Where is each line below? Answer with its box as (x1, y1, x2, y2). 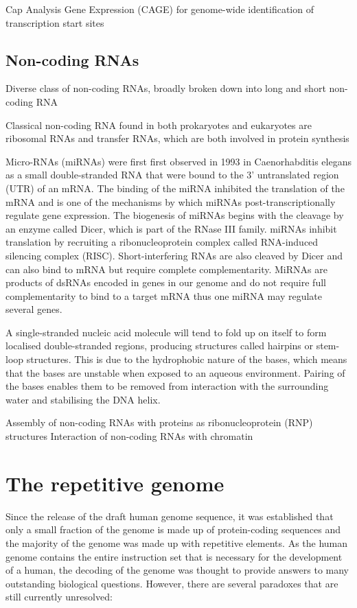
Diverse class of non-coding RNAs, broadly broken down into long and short (5, 81, 326, 95)
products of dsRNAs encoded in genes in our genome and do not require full (5, 275, 326, 290)
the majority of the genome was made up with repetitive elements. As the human (5, 535, 348, 550)
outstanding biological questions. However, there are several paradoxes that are (5, 576, 338, 590)
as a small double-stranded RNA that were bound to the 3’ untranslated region (5, 167, 339, 182)
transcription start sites (5, 15, 104, 30)
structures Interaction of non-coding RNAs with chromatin (5, 429, 253, 443)
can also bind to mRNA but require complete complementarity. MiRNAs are (5, 261, 327, 276)
